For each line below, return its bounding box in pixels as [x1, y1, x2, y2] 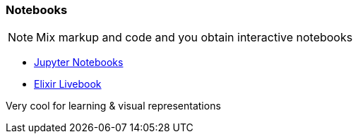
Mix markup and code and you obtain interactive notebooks [36, 30, 353, 45]
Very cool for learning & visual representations [6, 100, 221, 112]
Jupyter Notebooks [34, 56, 124, 69]
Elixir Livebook [34, 78, 102, 91]
